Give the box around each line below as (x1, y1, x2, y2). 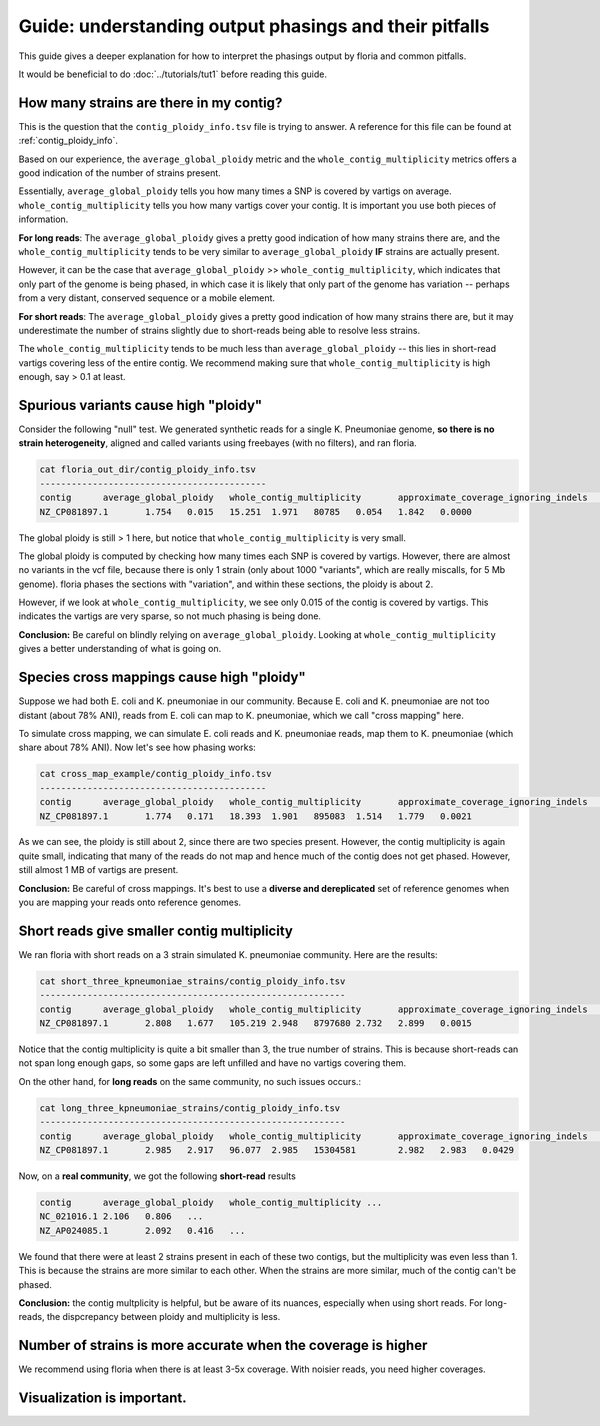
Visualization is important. (18, 1390, 187, 1407)
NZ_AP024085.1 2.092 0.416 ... (39, 1225, 246, 1236)
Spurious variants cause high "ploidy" (18, 396, 263, 414)
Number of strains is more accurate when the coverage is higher (18, 1337, 428, 1354)
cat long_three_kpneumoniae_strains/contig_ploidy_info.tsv (39, 1102, 341, 1114)
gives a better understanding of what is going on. (18, 643, 222, 655)
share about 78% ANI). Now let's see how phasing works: (18, 741, 257, 754)
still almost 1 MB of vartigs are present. (18, 864, 179, 876)
